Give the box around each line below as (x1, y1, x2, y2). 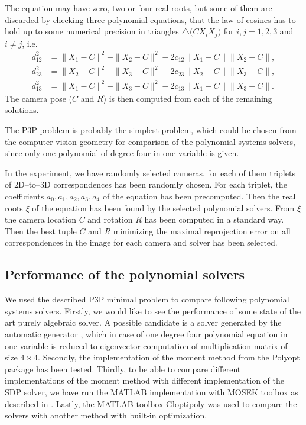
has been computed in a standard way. (144, 213, 284, 226)
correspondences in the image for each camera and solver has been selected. (5, 236, 278, 249)
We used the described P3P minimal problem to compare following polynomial (5, 293, 289, 305)
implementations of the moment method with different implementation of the (5, 374, 284, 387)
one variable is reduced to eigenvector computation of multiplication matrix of (5, 339, 288, 352)
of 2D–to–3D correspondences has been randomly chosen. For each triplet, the (5, 178, 287, 191)
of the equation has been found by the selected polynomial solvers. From (32, 201, 295, 214)
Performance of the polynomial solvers (5, 265, 245, 284)
